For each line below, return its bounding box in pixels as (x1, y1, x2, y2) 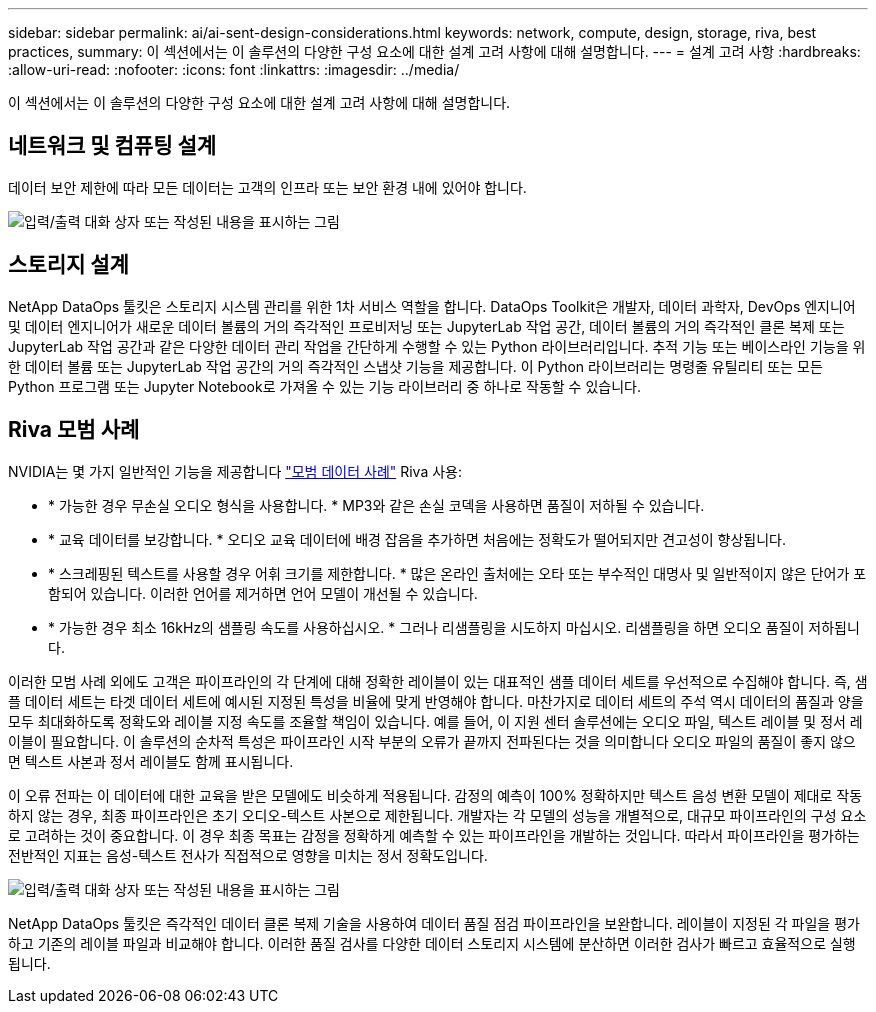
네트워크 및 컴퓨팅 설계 (8, 133, 217, 159)
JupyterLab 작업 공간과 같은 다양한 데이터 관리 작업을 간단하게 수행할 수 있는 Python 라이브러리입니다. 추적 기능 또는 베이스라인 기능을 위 (8, 337, 866, 355)
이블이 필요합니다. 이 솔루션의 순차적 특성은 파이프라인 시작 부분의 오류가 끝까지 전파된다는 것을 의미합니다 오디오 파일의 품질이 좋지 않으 (8, 732, 856, 750)
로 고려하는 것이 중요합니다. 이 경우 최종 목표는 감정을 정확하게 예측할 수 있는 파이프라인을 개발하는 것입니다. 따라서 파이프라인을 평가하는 (8, 826, 860, 844)
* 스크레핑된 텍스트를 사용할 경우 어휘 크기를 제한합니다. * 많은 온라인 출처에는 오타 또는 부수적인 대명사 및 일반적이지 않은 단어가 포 (48, 564, 867, 582)
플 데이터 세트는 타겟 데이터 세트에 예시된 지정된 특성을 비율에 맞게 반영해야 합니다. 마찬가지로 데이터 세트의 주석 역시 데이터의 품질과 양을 (8, 692, 864, 710)
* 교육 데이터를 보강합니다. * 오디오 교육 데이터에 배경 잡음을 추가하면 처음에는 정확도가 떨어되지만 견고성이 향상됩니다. (48, 530, 787, 548)
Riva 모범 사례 (8, 417, 140, 443)
